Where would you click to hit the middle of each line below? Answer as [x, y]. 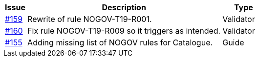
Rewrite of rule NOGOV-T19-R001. [90, 19]
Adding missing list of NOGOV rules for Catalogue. [120, 42]
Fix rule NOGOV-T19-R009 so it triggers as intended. [124, 31]
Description [124, 7]
